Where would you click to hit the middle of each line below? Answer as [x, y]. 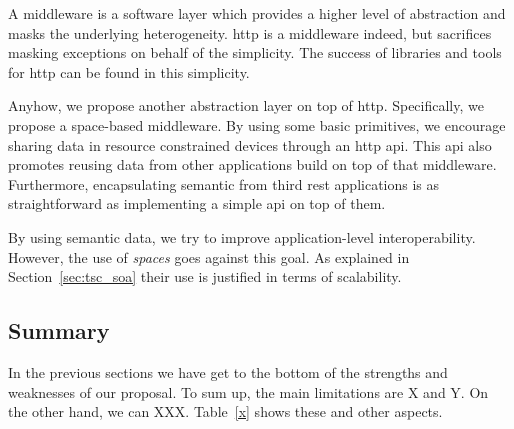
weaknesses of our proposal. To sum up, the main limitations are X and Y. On [248, 391]
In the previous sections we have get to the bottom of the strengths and [228, 371]
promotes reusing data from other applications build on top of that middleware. [252, 164]
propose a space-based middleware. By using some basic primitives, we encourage [257, 124]
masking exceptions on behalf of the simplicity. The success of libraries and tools [255, 52]
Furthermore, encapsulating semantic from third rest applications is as [224, 183]
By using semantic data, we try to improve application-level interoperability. [242, 236]
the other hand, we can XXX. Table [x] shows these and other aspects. [225, 411]
